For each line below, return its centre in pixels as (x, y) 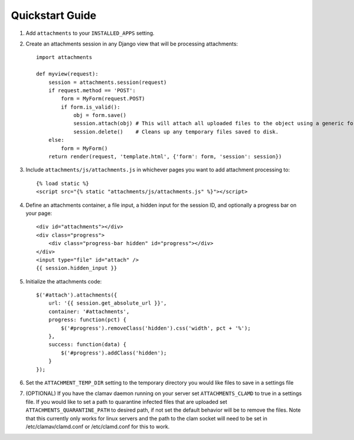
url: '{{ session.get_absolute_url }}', (108, 303)
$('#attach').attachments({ (77, 295)
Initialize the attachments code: (64, 281)
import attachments (64, 57)
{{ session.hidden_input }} (77, 268)
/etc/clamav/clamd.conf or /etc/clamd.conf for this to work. (98, 426)
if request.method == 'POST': (92, 90)
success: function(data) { (87, 345)
